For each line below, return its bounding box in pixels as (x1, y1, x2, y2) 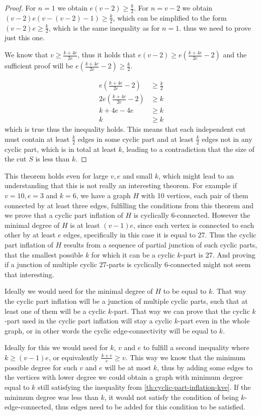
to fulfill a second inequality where (143, 342, 249, 353)
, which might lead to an (158, 170, 234, 181)
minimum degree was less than (5, 391, 99, 402)
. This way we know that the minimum (125, 352, 246, 362)
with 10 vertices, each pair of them (141, 190, 248, 200)
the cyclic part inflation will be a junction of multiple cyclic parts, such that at (5, 295, 248, 306)
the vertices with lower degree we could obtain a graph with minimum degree (5, 372, 243, 382)
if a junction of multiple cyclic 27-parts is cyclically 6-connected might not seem (5, 259, 251, 270)
